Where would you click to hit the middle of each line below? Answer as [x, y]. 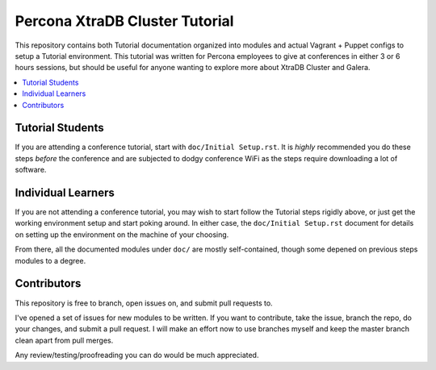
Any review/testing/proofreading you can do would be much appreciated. [137, 355]
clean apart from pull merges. [64, 340]
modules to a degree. [50, 260]
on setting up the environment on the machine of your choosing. [122, 235]
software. [31, 170]
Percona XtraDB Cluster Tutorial [124, 21]
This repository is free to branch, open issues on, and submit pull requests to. [144, 303]
